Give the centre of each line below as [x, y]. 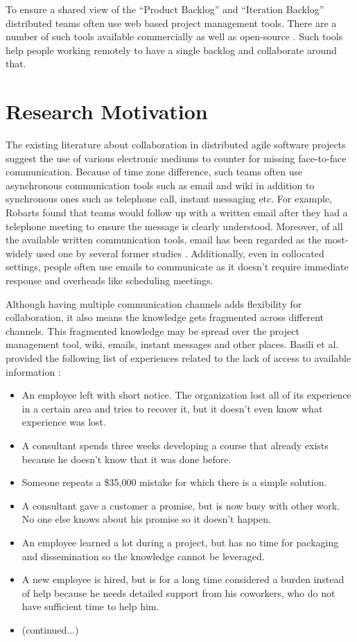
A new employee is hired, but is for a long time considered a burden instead [183, 579]
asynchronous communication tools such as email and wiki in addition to [160, 185]
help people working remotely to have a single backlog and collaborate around [171, 50]
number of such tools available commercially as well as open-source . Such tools [174, 36]
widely [19, 253]
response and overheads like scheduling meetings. [110, 280]
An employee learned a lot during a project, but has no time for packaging [180, 542]
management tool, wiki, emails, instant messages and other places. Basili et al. [172, 344]
